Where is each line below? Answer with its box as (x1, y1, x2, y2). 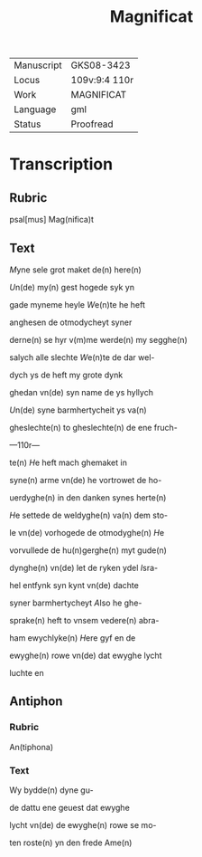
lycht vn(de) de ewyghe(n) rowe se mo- (9, 819, 157, 830)
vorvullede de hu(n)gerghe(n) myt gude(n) (9, 545, 167, 556)
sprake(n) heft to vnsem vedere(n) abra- (9, 615, 160, 625)
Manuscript (14, 59, 63, 71)
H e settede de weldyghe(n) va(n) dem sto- (9, 509, 169, 520)
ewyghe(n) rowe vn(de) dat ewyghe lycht (9, 650, 162, 661)
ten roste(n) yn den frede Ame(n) (9, 837, 133, 848)
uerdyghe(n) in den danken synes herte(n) (9, 492, 167, 503)
